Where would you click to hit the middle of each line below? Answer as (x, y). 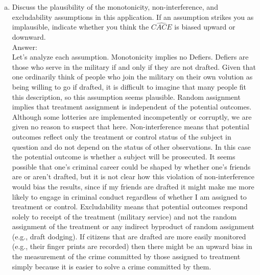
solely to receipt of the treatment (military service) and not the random (124, 216)
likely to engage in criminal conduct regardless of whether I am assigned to (129, 196)
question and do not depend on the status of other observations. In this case (131, 146)
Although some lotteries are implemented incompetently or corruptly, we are (132, 116)
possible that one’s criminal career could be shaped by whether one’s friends (131, 166)
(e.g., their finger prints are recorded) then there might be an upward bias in (132, 246)
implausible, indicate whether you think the (80, 27)
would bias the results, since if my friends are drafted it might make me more (133, 186)
